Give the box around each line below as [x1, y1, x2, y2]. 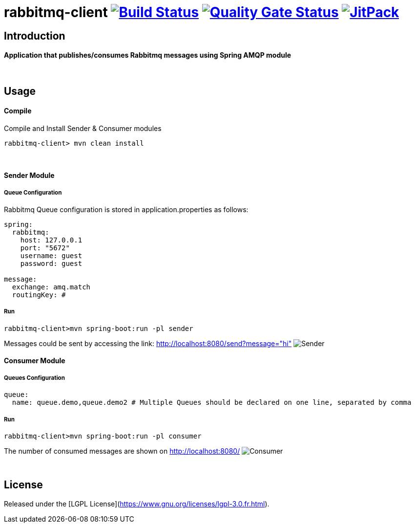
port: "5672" [20, 244, 70, 252]
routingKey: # [12, 291, 66, 299]
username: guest [20, 252, 83, 260]
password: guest [20, 260, 83, 267]
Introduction [4, 29, 65, 42]
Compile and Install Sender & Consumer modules [4, 124, 162, 132]
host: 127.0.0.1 [20, 236, 83, 244]
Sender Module [4, 171, 55, 180]
